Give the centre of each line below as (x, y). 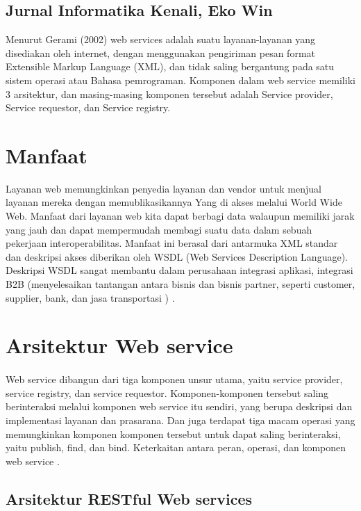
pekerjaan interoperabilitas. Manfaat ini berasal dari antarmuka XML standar (172, 243)
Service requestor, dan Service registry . (88, 107)
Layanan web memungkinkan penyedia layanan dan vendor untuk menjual (163, 188)
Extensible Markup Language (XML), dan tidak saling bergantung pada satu (170, 66)
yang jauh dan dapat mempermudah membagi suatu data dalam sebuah (159, 229)
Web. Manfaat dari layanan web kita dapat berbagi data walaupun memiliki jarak (180, 216)
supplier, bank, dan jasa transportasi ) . (90, 297)
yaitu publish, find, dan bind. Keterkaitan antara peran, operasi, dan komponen (176, 447)
